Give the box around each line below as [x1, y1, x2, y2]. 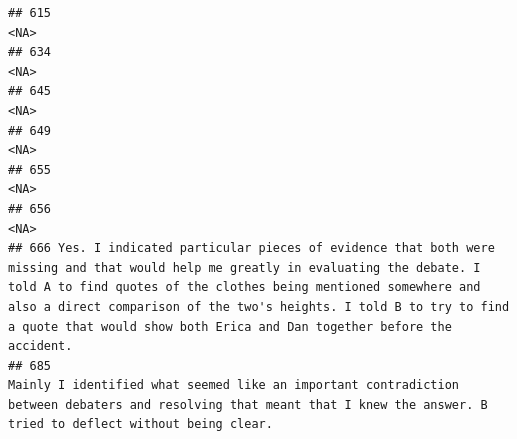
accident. [8, 339, 73, 354]
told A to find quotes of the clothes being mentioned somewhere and [8, 280, 481, 295]
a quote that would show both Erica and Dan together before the [8, 319, 452, 334]
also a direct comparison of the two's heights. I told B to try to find [8, 299, 510, 314]
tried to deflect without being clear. [8, 417, 273, 432]
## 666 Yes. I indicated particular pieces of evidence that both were [8, 241, 495, 256]
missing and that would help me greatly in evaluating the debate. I [8, 260, 481, 275]
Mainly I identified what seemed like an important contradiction [8, 378, 460, 393]
